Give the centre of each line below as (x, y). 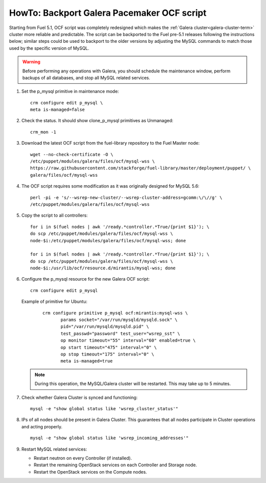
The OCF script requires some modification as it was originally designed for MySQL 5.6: (110, 186)
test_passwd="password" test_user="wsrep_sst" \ (120, 333)
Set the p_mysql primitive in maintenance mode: (70, 92)
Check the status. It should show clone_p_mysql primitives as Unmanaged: (97, 121)
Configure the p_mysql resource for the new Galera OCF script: (85, 279)
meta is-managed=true (87, 361)
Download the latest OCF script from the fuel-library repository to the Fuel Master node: (110, 143)
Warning (31, 62)
